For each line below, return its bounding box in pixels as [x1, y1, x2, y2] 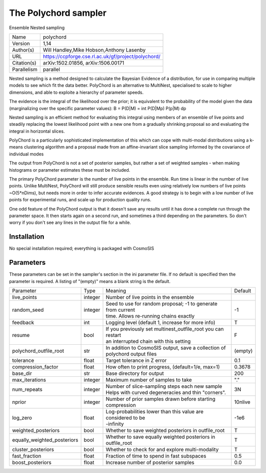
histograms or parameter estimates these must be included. [9, 167, 131, 173]
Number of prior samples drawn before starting [105, 395, 216, 402]
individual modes [9, 151, 44, 157]
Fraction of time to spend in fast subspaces [105, 452, 206, 459]
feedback [12, 319, 34, 326]
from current [105, 306, 135, 313]
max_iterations [12, 376, 46, 383]
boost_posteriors [12, 459, 52, 466]
